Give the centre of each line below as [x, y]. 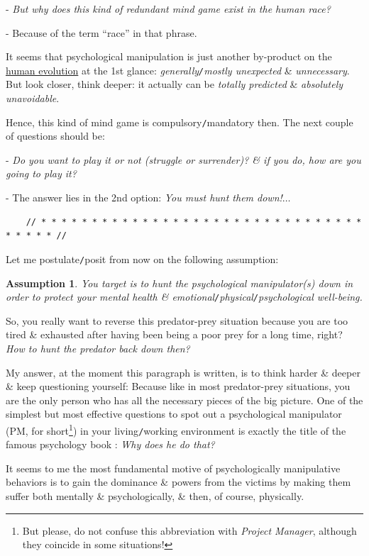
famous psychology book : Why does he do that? [110, 444]
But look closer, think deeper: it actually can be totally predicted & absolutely [175, 84]
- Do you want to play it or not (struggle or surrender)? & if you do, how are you [183, 159]
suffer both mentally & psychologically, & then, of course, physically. [155, 496]
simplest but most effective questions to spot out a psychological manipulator [174, 414]
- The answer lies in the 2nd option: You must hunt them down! [144, 198]
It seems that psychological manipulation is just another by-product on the [169, 56]
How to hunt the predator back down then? [98, 348]
